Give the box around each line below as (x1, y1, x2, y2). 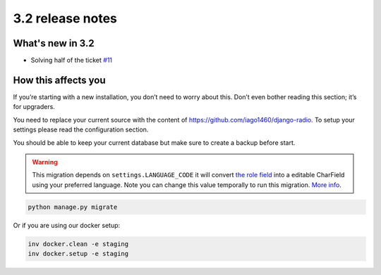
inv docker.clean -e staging (28, 240, 129, 248)
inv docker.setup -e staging (28, 250, 129, 258)
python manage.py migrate (28, 203, 118, 211)
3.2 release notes (13, 11, 118, 26)
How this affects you (13, 74, 106, 86)
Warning (32, 158, 58, 166)
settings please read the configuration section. (13, 125, 149, 134)
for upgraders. (13, 103, 56, 111)
